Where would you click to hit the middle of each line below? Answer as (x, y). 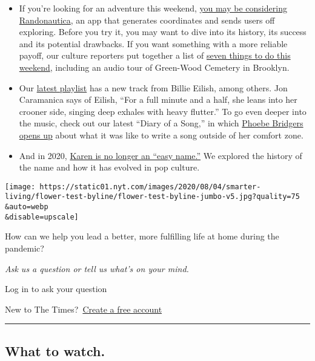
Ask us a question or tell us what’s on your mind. (97, 268)
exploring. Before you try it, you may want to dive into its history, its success (163, 32)
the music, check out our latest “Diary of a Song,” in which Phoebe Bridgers (161, 123)
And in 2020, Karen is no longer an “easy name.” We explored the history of (161, 155)
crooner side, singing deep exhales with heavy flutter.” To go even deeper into (163, 111)
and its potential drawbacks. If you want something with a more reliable (153, 43)
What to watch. (55, 350)
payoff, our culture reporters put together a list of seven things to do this (155, 55)
